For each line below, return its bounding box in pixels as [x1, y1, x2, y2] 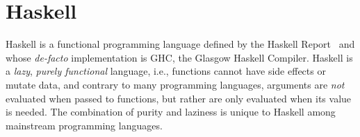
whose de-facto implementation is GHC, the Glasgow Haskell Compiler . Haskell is [6, 50, 353, 64]
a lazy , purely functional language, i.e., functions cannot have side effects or [6, 64, 326, 78]
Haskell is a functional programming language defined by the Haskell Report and [6, 37, 355, 51]
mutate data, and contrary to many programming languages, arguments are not [6, 77, 345, 91]
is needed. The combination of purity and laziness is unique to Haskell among [6, 104, 336, 119]
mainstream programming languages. [6, 118, 163, 132]
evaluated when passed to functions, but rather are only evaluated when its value [6, 91, 352, 105]
